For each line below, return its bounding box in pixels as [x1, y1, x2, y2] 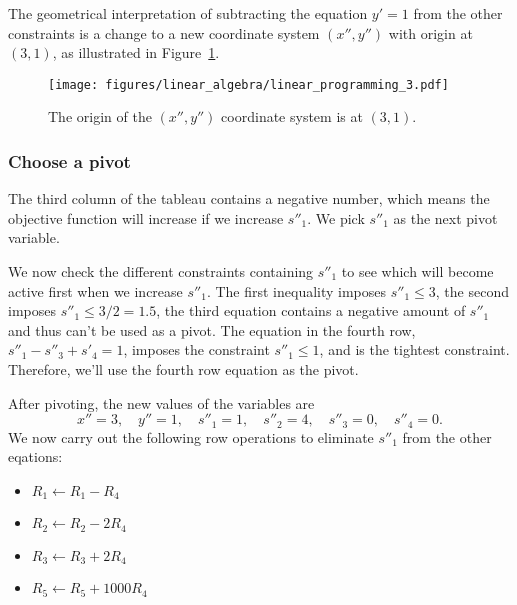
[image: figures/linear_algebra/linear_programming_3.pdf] [48, 77, 449, 92]
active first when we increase [8, 280, 183, 301]
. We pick [307, 207, 365, 228]
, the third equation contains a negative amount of [156, 300, 466, 321]
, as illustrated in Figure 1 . [52, 42, 220, 63]
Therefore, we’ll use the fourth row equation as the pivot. [8, 359, 359, 379]
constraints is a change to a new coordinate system [8, 22, 320, 43]
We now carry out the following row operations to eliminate [8, 426, 374, 447]
